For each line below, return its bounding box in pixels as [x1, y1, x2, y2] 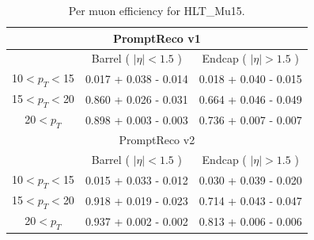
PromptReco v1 [112, 29, 201, 46]
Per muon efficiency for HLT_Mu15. [68, 2, 245, 18]
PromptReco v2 [119, 131, 195, 148]
